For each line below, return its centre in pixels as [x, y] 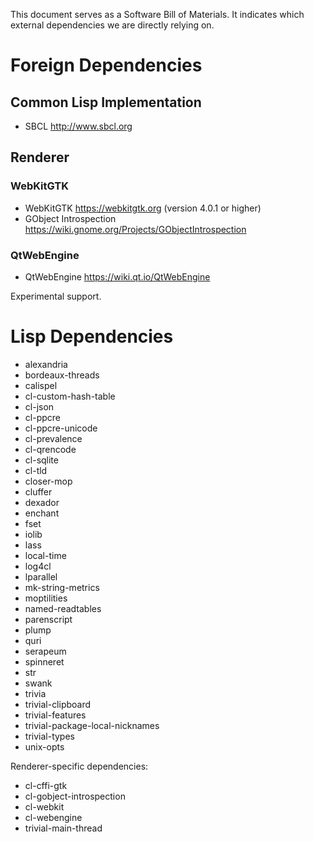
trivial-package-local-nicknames [92, 725]
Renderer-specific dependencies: [79, 766]
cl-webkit [44, 806]
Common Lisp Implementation [106, 102]
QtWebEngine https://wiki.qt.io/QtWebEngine [117, 276]
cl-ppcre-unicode [61, 428]
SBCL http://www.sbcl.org [78, 126]
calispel [41, 385]
